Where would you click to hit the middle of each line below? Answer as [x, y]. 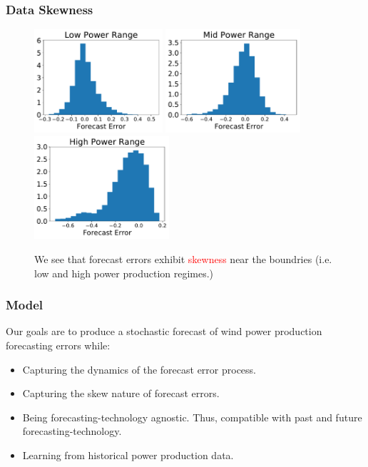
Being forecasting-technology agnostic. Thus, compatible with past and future [192, 417]
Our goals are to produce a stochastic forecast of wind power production [164, 331]
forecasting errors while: [58, 345]
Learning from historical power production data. [128, 455]
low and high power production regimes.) [124, 273]
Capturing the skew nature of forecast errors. [121, 393]
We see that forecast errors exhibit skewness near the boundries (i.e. [183, 258]
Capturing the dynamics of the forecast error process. [139, 369]
